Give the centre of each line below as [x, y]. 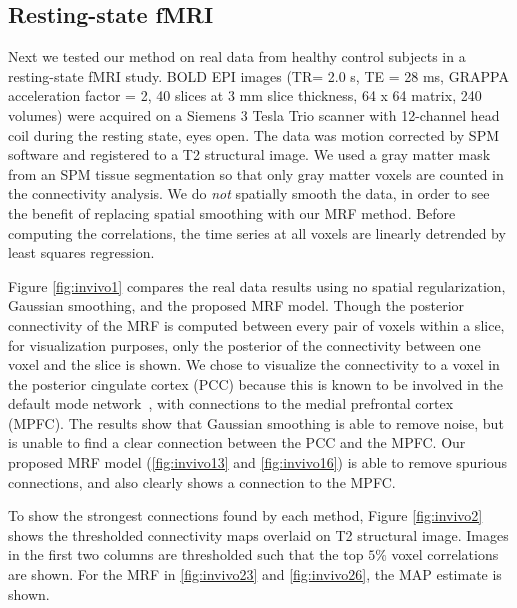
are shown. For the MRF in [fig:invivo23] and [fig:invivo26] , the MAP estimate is [255, 574]
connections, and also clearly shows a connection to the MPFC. [202, 481]
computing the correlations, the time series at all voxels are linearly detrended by [257, 232]
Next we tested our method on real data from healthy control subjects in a [237, 56]
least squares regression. [81, 252]
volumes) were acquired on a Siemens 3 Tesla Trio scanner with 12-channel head [254, 114]
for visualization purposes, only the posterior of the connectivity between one [244, 344]
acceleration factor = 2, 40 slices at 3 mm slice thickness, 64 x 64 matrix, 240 [245, 95]
